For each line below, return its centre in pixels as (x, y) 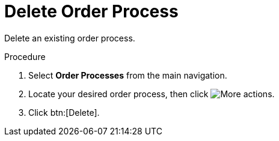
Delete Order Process (91, 11)
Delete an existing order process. (70, 38)
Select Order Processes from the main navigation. (128, 75)
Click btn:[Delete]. (64, 112)
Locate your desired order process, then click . (152, 94)
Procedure (25, 56)
